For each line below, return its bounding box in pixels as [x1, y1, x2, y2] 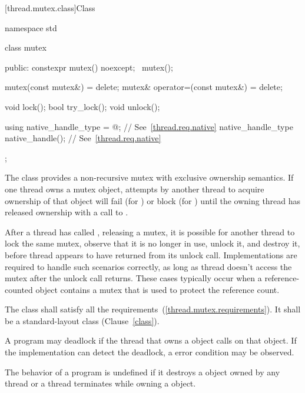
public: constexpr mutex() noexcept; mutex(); [5, 61, 173, 73]
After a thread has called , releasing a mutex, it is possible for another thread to [5, 225, 295, 238]
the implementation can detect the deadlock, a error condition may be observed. [5, 346, 294, 358]
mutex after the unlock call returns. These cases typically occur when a [5, 272, 262, 284]
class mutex [5, 41, 47, 54]
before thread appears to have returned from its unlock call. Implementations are [5, 248, 297, 261]
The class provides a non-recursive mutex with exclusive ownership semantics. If [5, 171, 294, 184]
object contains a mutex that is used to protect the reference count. [35, 283, 280, 295]
